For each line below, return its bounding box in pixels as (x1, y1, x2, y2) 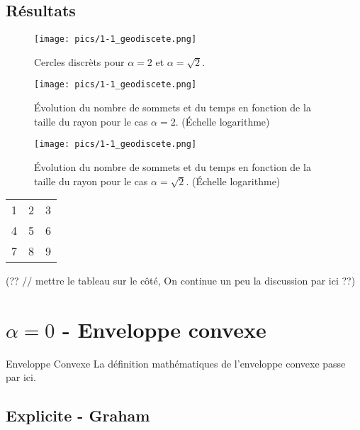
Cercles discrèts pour (34, 54, 125, 69)
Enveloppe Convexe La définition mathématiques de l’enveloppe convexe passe (6, 355, 346, 370)
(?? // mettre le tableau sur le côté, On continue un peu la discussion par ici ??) (6, 273, 356, 288)
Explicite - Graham (6, 404, 150, 426)
